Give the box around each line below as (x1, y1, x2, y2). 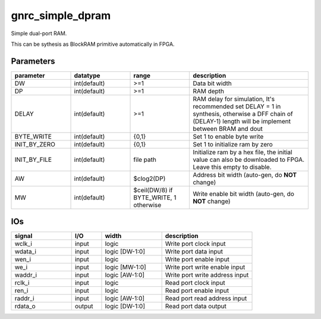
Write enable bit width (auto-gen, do (193, 189, 294, 198)
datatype (74, 71, 100, 80)
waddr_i (14, 271, 37, 279)
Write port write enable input (165, 263, 246, 271)
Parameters (11, 56, 55, 66)
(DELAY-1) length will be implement (193, 117, 291, 125)
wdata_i (14, 248, 37, 256)
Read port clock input (165, 279, 225, 287)
